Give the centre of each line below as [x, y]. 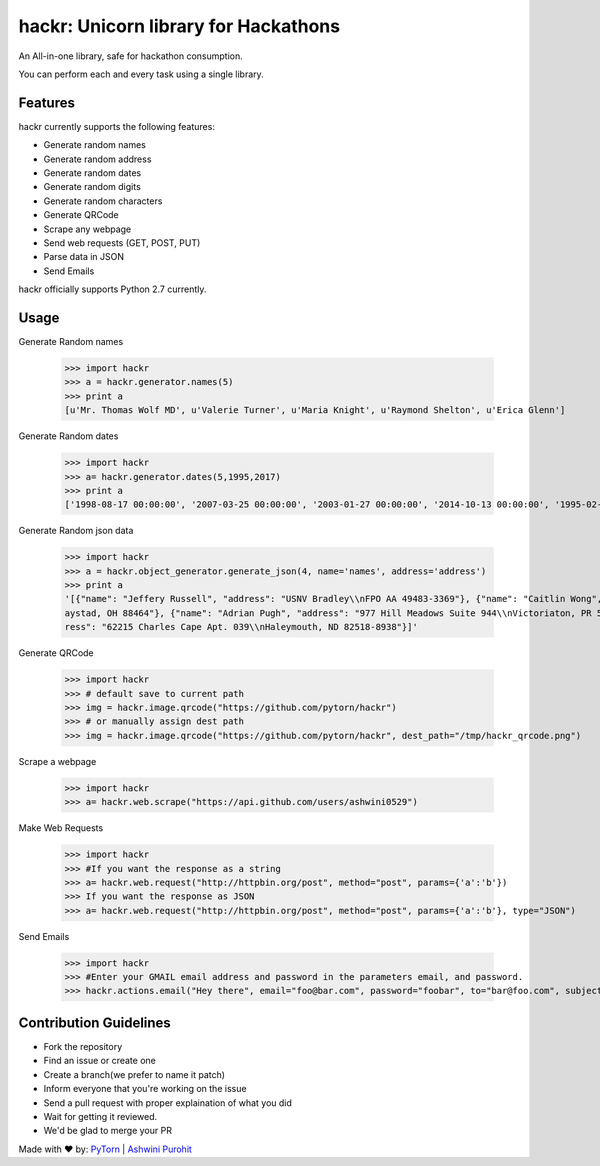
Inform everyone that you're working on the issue [145, 1089]
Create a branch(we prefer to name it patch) [134, 1074]
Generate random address [97, 159]
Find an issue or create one [100, 1061]
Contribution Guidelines [95, 1022]
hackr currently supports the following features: [116, 126]
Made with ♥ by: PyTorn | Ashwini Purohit [105, 1149]
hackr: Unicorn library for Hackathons [179, 26]
